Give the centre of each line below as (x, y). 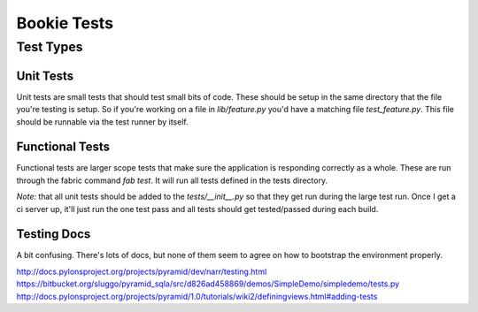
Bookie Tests (65, 23)
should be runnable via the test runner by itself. (103, 122)
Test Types (50, 47)
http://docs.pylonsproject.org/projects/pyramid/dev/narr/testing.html (142, 271)
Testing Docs (54, 234)
